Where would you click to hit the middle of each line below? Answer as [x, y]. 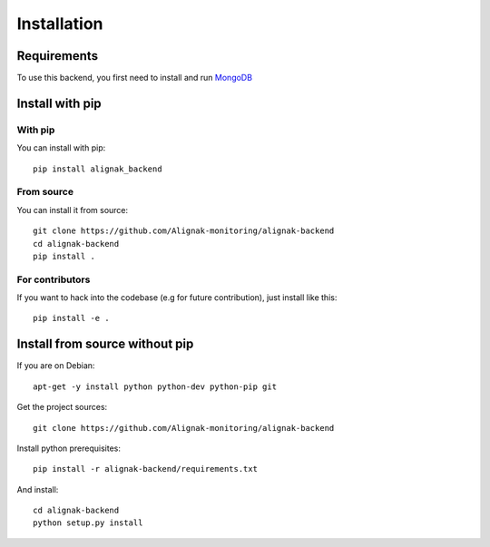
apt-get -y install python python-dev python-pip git [155, 386]
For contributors [54, 279]
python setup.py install [88, 523]
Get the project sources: [62, 407]
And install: [38, 489]
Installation [60, 24]
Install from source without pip [105, 344]
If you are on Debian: [56, 366]
